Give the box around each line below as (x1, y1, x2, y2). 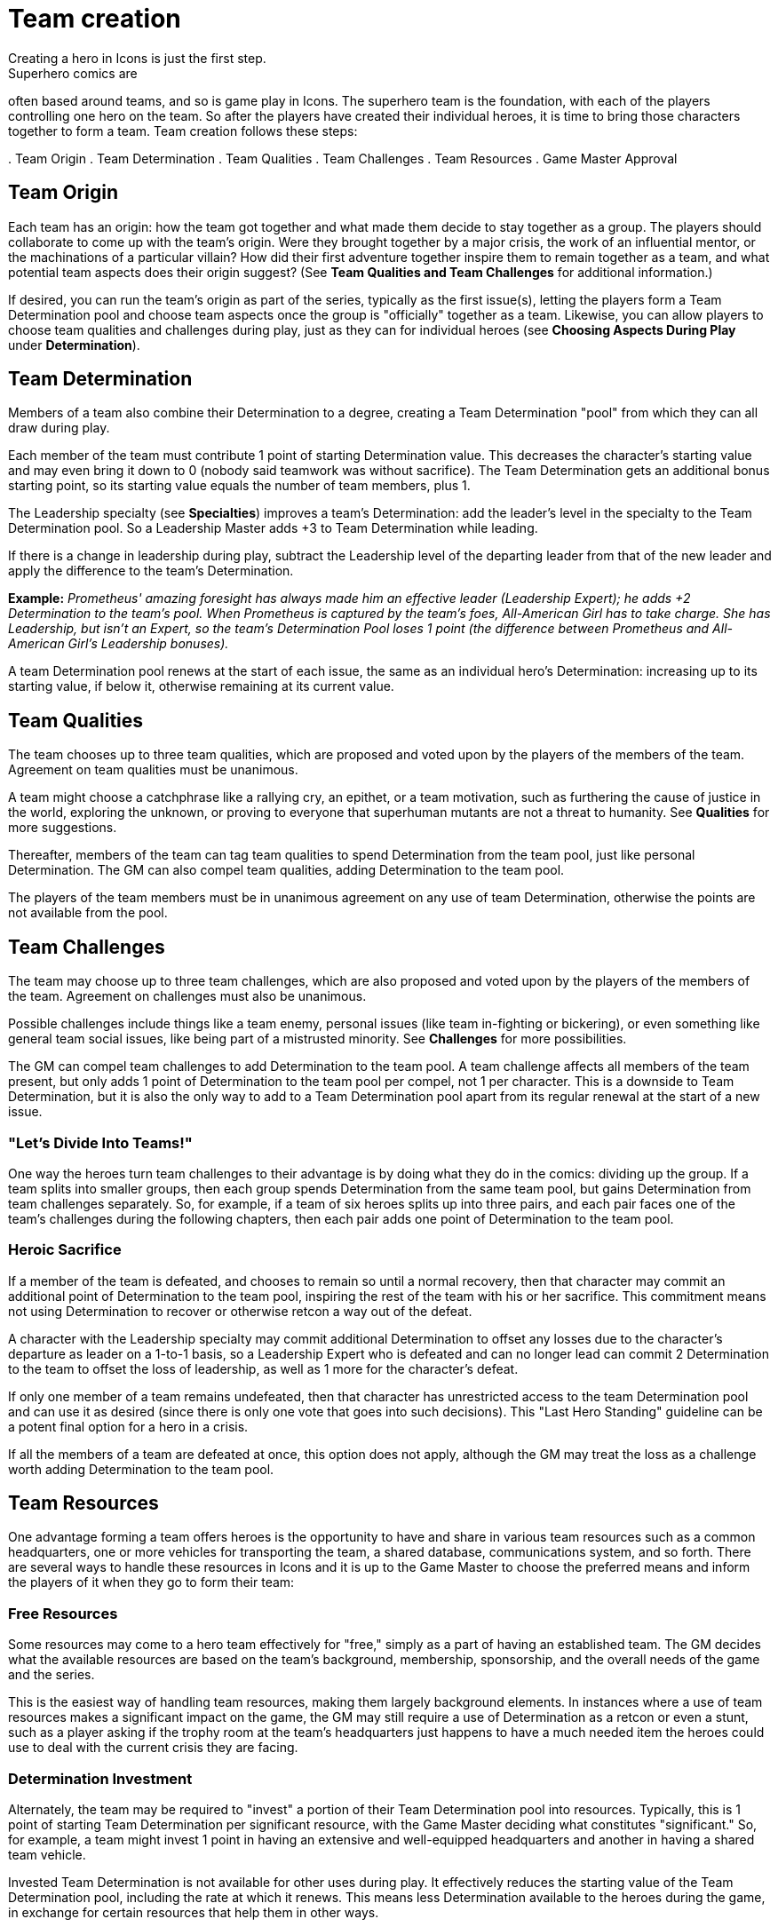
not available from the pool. (8, 905, 168, 921)
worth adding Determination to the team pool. (8, 1461, 274, 1477)
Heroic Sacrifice (8, 1241, 122, 1259)
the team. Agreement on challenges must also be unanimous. (8, 988, 367, 1004)
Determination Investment (8, 1769, 193, 1788)
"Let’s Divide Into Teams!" (8, 1133, 193, 1152)
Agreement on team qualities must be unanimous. (8, 762, 298, 778)
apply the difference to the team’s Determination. (8, 563, 294, 579)
